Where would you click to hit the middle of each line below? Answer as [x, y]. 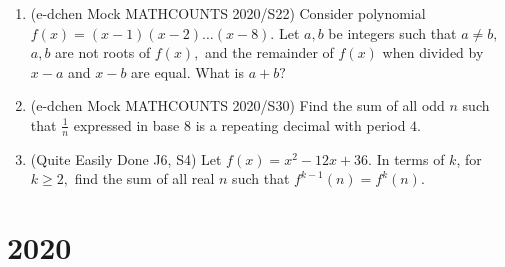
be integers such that [392, 32]
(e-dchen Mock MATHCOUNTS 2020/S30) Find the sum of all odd [237, 105]
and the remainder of [269, 52]
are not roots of [103, 52]
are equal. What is [187, 71]
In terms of [410, 158]
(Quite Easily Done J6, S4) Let [126, 158]
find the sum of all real [144, 178]
